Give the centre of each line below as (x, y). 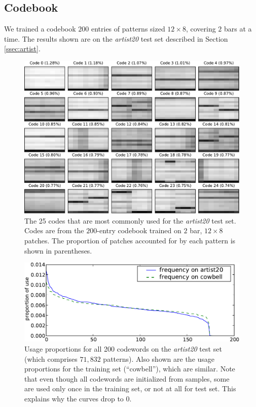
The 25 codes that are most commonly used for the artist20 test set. (130, 220)
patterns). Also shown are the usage (159, 358)
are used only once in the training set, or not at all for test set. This (130, 388)
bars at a (238, 29)
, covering (201, 29)
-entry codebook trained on (139, 230)
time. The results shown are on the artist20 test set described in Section (116, 38)
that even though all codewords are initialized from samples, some (127, 378)
